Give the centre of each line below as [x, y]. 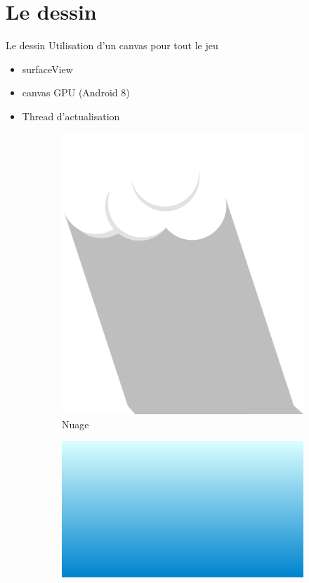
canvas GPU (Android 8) [76, 92]
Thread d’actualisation [71, 116]
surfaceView [47, 69]
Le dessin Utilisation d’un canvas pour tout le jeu [112, 45]
